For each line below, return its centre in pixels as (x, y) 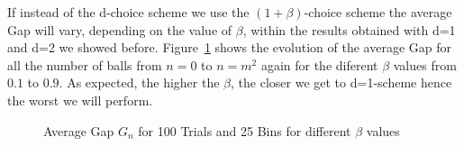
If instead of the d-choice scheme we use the (128, 12)
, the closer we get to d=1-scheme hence (341, 82)
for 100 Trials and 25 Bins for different (245, 130)
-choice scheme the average (378, 12)
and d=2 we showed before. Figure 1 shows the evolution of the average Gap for (229, 47)
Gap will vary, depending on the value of (120, 29)
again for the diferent (319, 64)
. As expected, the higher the (139, 82)
